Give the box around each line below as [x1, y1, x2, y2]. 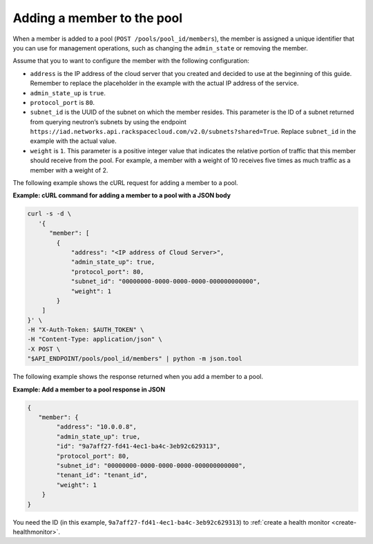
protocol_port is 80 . [30, 98, 95, 106]
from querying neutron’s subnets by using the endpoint [30, 117, 186, 126]
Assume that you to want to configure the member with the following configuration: [12, 57, 250, 65]
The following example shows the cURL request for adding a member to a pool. [12, 179, 238, 187]
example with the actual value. [30, 137, 117, 145]
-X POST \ [27, 345, 61, 353]
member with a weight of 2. [30, 166, 108, 174]
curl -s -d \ [27, 210, 72, 217]
